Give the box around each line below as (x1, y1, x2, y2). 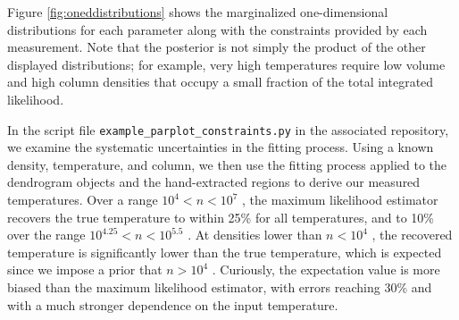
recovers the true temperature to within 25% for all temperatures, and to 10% (7, 207, 435, 226)
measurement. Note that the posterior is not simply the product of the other (7, 38, 426, 56)
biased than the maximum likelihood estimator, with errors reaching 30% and (7, 277, 432, 296)
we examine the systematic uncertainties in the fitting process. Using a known (7, 138, 434, 156)
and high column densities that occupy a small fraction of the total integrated (7, 72, 434, 91)
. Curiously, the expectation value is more (212, 260, 440, 279)
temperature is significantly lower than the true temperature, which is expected (7, 242, 442, 261)
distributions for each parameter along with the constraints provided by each (7, 20, 428, 38)
